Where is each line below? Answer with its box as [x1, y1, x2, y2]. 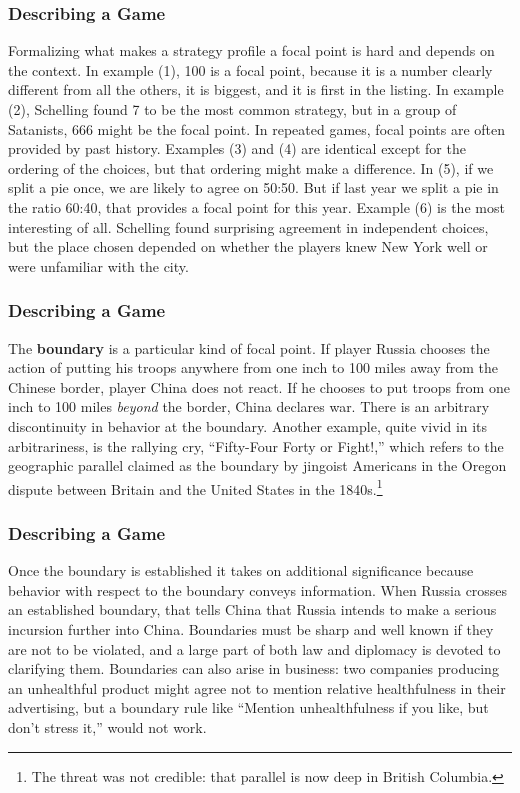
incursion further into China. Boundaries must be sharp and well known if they [8, 618, 494, 639]
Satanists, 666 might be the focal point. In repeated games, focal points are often [8, 118, 505, 139]
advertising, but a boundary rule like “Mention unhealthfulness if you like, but [8, 697, 489, 718]
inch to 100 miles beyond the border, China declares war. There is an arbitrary [8, 396, 490, 417]
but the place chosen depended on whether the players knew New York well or [8, 236, 488, 257]
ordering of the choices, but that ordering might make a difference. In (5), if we [8, 157, 494, 178]
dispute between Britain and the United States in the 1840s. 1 [8, 475, 383, 499]
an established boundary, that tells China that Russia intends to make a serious [8, 599, 497, 620]
